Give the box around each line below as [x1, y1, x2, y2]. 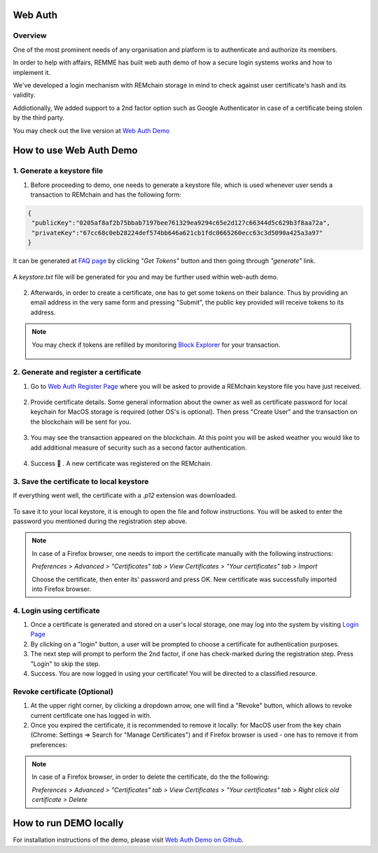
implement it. [13, 68, 50, 76]
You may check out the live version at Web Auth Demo [13, 126, 170, 134]
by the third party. [13, 113, 65, 122]
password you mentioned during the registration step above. [13, 517, 188, 525]
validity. [13, 91, 36, 99]
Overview [13, 31, 47, 41]
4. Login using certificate [13, 606, 101, 616]
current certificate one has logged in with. [30, 711, 152, 719]
